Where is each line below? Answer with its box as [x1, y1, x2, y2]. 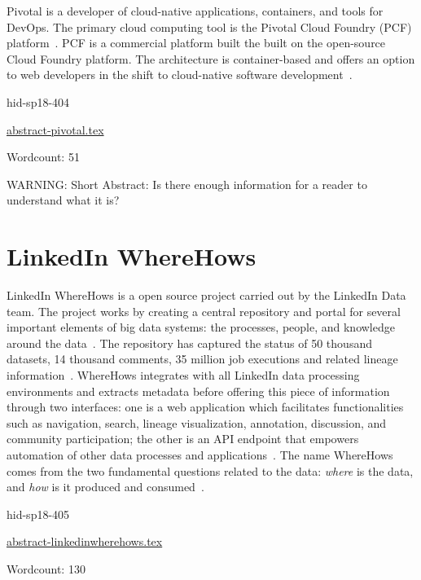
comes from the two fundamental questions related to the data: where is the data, [7, 462, 414, 479]
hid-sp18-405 [7, 505, 70, 522]
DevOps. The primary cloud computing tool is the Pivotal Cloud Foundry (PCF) [7, 18, 412, 35]
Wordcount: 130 [7, 560, 86, 577]
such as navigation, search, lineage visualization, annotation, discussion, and [7, 414, 387, 431]
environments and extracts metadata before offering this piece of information [7, 382, 390, 399]
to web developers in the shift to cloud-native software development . [7, 66, 353, 83]
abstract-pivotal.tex [7, 121, 104, 138]
